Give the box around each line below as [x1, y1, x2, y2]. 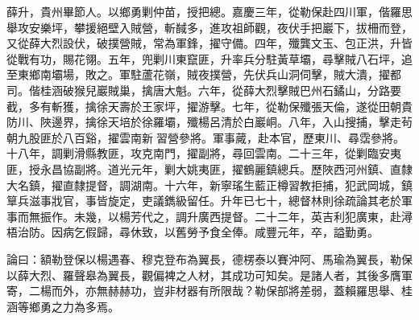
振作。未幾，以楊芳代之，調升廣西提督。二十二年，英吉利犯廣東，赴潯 [39, 207, 413, 224]
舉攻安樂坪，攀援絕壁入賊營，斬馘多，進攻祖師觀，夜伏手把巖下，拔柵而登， [6, 18, 413, 35]
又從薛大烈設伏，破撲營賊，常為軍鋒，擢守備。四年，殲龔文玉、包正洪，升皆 [6, 35, 413, 51]
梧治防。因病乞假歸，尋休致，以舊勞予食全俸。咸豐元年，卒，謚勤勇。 [6, 224, 379, 240]
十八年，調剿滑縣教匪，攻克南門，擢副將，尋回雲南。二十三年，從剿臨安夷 [6, 145, 401, 162]
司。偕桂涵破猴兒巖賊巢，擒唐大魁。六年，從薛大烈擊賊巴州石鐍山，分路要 [6, 81, 401, 98]
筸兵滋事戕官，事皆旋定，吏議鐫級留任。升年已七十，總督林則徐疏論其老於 [6, 192, 401, 209]
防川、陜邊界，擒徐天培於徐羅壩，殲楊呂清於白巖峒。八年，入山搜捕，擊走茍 [6, 113, 413, 130]
